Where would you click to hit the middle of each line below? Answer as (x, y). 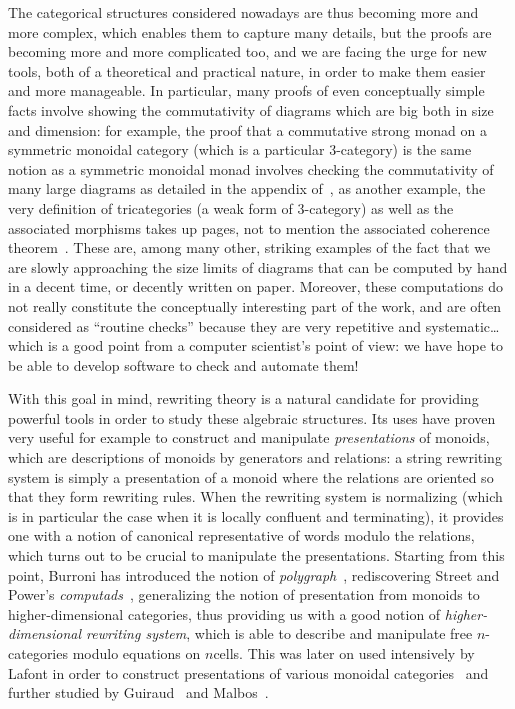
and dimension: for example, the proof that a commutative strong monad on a (248, 129)
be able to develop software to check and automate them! (183, 364)
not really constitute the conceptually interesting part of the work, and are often (255, 305)
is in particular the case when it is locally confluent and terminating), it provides (256, 515)
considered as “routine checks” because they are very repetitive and (215, 325)
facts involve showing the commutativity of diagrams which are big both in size (251, 109)
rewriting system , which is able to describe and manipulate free (279, 633)
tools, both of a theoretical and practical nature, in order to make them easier (247, 70)
